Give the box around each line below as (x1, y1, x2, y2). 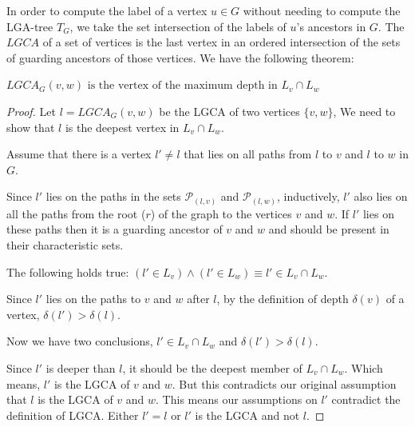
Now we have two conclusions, (6, 333, 153, 349)
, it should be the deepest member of (122, 360, 302, 377)
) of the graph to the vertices (150, 205, 292, 221)
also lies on (354, 188, 408, 205)
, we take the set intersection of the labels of (69, 18, 287, 34)
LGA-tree (6, 18, 53, 34)
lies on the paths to (45, 290, 141, 307)
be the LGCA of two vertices (159, 102, 300, 119)
